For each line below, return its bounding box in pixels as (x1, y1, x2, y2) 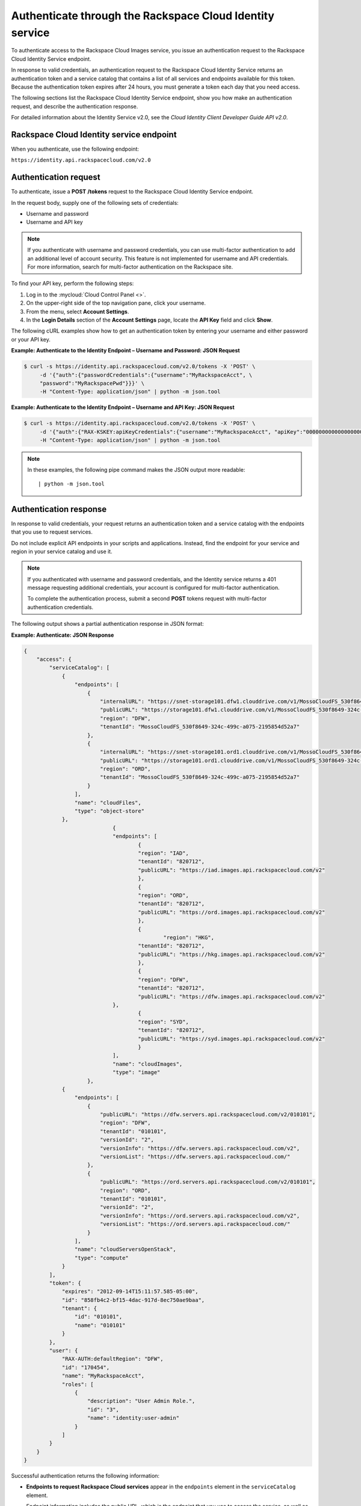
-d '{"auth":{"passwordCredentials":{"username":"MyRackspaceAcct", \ (39, 371, 253, 378)
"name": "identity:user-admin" (87, 1414, 180, 1422)
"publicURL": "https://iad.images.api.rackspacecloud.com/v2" (138, 866, 326, 873)
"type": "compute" (74, 1254, 129, 1261)
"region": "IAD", (138, 849, 189, 857)
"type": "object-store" (74, 808, 144, 814)
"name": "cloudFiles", (74, 799, 141, 806)
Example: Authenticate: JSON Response (11, 631, 114, 639)
